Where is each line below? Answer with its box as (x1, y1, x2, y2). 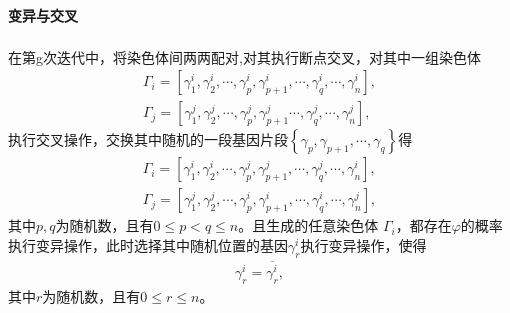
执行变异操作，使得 (300, 234, 427, 255)
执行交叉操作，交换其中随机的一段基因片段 (8, 129, 288, 150)
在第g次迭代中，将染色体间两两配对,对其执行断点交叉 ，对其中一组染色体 (8, 46, 481, 67)
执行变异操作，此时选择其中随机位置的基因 (8, 234, 288, 255)
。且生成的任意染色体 (238, 215, 379, 236)
